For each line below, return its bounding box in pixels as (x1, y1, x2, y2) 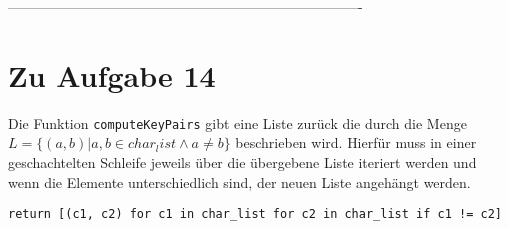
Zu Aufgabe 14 (8, 54, 216, 95)
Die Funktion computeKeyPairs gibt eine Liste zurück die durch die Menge (8, 112, 467, 133)
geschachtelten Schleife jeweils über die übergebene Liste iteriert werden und (8, 151, 477, 172)
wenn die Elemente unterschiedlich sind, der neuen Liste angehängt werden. (8, 171, 471, 192)
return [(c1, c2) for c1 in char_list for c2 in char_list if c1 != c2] (8, 207, 502, 222)
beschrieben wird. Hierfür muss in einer (235, 132, 477, 153)
